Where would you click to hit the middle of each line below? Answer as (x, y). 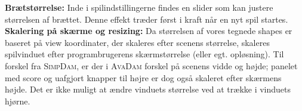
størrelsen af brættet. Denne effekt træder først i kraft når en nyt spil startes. (147, 19)
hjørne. (18, 101)
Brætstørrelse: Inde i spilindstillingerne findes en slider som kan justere (139, 7)
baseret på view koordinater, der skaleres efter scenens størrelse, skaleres (137, 42)
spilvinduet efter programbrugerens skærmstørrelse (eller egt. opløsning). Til (144, 54)
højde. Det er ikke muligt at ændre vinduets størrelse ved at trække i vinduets (148, 89)
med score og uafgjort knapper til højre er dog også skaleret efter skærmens (143, 77)
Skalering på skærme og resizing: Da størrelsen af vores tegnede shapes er (149, 31)
